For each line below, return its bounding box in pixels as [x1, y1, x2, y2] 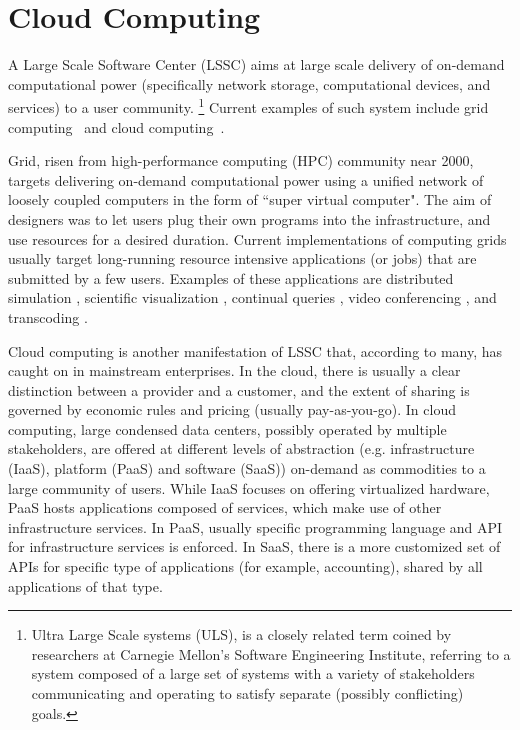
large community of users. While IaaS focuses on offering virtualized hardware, [8, 477, 490, 498]
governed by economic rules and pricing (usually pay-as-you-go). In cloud [8, 399, 456, 420]
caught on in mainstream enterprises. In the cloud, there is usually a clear [8, 360, 461, 381]
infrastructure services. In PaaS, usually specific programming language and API [8, 516, 503, 537]
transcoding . [8, 306, 88, 327]
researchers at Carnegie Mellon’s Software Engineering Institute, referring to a [31, 643, 511, 664]
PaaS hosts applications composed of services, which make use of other [8, 497, 442, 518]
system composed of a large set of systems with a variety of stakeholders [31, 663, 475, 684]
